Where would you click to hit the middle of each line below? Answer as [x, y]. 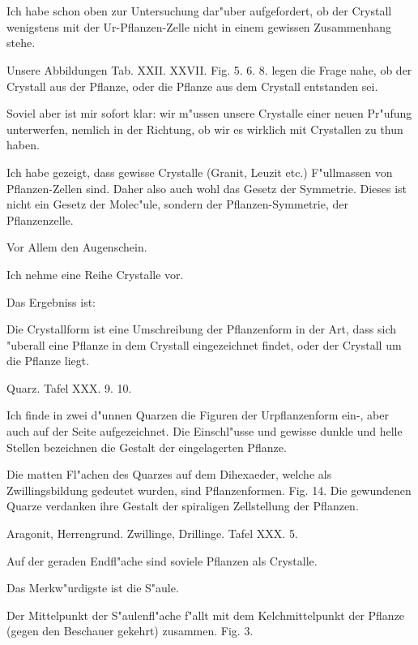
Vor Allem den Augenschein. [77, 247]
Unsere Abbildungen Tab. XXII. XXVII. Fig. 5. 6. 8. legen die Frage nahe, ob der [209, 69]
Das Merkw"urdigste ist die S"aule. [93, 588]
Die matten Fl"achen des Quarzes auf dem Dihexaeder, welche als [169, 474]
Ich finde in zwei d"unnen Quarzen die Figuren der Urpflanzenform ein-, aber [198, 415]
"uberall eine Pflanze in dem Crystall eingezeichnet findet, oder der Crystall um [204, 344]
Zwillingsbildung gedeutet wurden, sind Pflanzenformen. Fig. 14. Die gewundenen [209, 490]
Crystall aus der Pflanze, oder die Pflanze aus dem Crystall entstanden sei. [192, 86]
